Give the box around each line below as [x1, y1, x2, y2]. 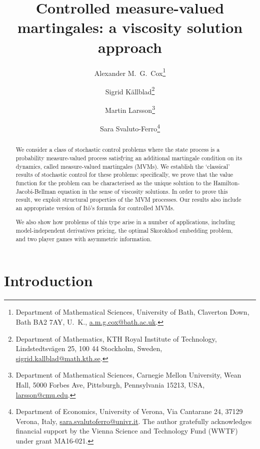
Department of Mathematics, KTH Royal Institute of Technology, [15, 333, 217, 344]
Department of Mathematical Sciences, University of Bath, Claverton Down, [15, 307, 249, 317]
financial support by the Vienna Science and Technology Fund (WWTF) [15, 426, 238, 436]
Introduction [4, 270, 93, 291]
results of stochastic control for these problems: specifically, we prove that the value [15, 170, 233, 179]
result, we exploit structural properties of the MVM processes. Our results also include [15, 195, 241, 204]
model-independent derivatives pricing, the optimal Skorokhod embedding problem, [15, 226, 233, 235]
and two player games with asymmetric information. [15, 234, 152, 243]
